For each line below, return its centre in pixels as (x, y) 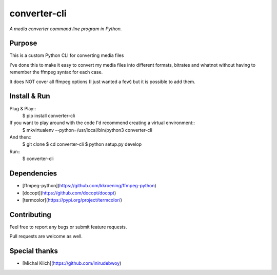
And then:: (21, 137)
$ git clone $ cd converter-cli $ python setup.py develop (82, 144)
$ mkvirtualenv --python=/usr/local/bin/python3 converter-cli (87, 130)
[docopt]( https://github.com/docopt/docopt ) (69, 193)
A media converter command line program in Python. (66, 29)
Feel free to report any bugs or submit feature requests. (68, 227)
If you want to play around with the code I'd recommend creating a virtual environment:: (102, 123)
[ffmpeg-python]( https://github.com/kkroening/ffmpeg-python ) (89, 186)
